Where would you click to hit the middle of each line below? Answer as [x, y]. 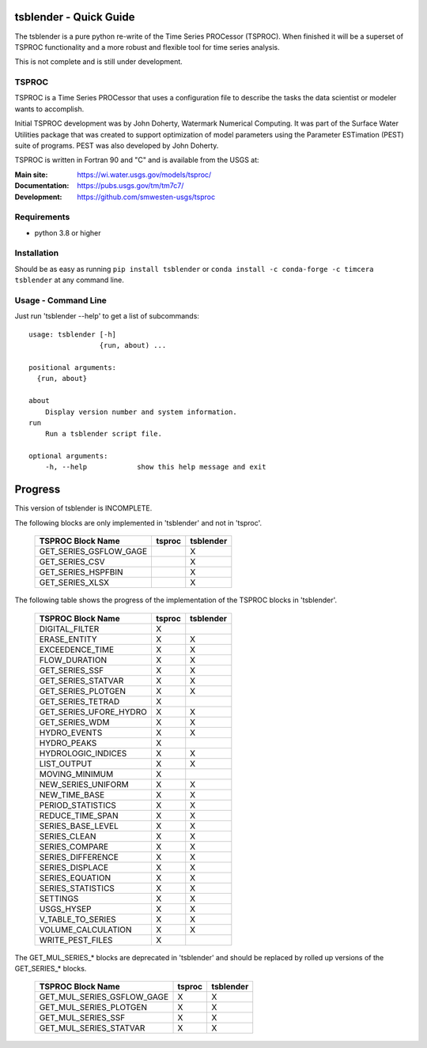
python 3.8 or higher [68, 232]
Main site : [31, 175]
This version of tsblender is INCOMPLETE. [83, 508]
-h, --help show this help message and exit [155, 467]
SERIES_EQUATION [75, 877]
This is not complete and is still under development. [99, 62]
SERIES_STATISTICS [77, 888]
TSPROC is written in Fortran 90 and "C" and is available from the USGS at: [137, 160]
